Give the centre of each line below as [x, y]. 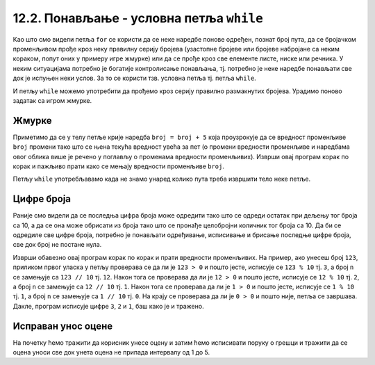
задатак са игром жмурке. [52, 100]
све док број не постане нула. [57, 245]
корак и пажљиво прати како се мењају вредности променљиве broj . [119, 166]
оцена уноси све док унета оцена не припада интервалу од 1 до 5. [111, 352]
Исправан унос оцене [63, 326]
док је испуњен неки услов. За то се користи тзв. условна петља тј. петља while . [134, 78]
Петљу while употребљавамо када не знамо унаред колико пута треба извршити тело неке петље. [162, 179]
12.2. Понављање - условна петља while [138, 18]
